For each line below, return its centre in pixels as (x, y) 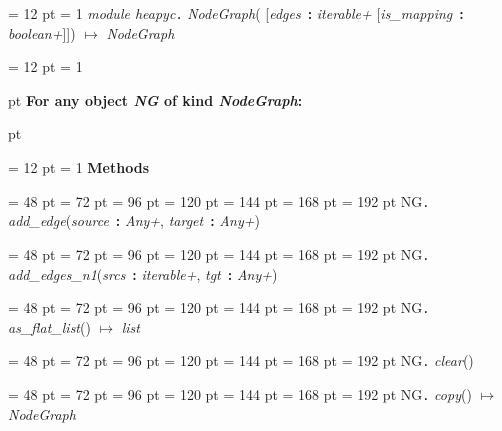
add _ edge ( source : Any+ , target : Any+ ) (134, 220)
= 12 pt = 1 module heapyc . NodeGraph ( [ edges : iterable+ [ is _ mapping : (236, 13)
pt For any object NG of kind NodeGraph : (155, 99)
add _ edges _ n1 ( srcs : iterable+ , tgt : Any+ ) (143, 273)
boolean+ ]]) (42, 32)
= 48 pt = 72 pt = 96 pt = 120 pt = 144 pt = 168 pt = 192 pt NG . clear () (241, 360)
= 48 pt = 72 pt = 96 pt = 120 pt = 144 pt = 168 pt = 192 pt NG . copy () (240, 394)
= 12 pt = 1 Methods (78, 167)
